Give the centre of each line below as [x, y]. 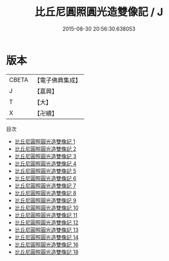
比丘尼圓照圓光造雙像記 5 [45, 171]
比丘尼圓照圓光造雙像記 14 [47, 237]
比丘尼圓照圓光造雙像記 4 [45, 163]
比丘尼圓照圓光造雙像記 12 [46, 222]
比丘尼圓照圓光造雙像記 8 [45, 193]
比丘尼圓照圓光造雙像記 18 [47, 252]
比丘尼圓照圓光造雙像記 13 [47, 230]
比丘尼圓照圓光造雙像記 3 [45, 156]
